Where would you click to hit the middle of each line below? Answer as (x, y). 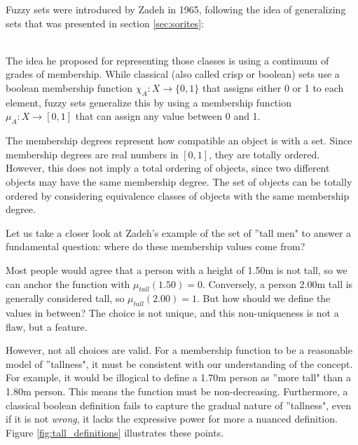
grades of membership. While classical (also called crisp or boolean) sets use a (173, 74)
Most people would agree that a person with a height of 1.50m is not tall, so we (177, 269)
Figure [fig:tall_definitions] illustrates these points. (115, 432)
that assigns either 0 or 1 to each (273, 87)
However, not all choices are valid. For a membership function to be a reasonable (179, 350)
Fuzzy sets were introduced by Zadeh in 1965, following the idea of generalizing (176, 9)
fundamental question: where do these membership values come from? (156, 246)
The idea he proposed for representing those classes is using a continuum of (167, 60)
